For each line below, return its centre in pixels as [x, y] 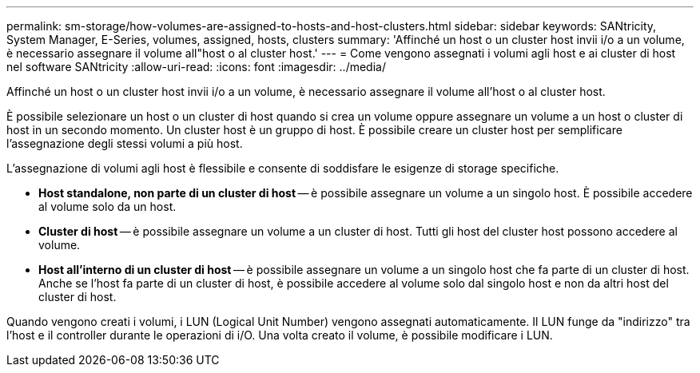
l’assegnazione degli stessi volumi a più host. [125, 143]
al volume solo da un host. [107, 206]
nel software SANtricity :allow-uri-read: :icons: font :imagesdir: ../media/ [196, 67]
